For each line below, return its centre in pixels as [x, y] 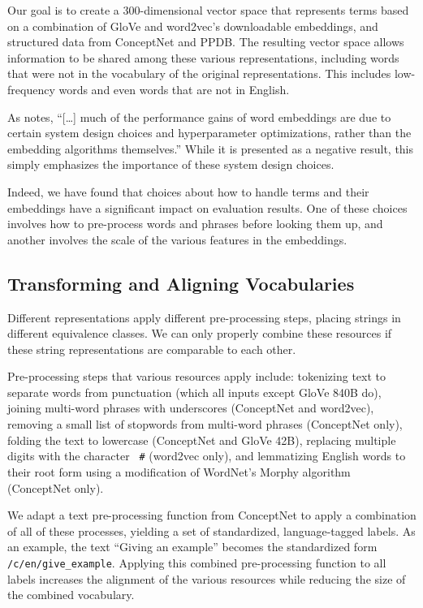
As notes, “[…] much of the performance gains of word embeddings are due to [199, 116]
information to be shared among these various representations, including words [203, 57]
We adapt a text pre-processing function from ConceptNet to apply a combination [212, 515]
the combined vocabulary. [71, 595]
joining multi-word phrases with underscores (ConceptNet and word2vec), [191, 408]
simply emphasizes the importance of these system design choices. [171, 164]
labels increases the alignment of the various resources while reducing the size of [207, 578]
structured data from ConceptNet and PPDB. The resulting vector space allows [206, 42]
